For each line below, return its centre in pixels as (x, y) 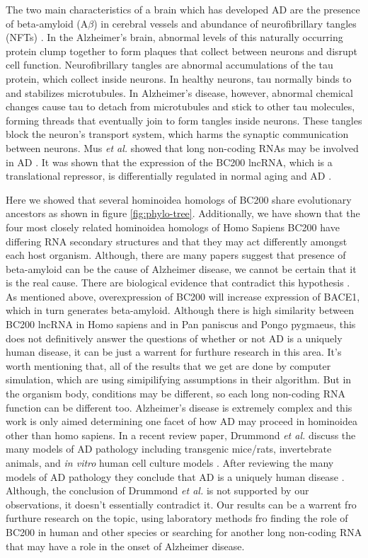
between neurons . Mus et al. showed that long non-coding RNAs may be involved (182, 147)
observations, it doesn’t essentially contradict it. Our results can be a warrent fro (181, 504)
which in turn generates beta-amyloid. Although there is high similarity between (180, 310)
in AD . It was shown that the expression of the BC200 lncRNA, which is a (169, 162)
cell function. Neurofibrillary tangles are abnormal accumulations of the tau (169, 65)
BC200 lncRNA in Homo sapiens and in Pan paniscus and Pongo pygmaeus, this (181, 324)
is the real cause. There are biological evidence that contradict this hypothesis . (178, 283)
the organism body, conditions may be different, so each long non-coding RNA (176, 394)
